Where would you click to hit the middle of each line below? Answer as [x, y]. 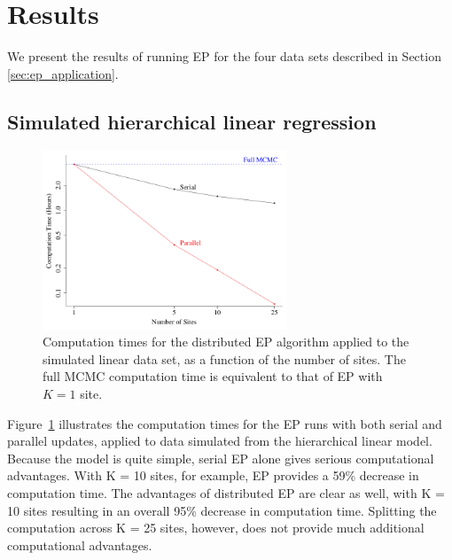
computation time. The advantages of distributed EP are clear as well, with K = [226, 492]
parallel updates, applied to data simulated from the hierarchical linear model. [220, 441]
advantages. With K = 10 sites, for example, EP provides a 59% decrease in [213, 475]
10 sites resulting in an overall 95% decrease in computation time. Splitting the [222, 510]
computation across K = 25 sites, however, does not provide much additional [216, 528]
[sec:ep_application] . [63, 73]
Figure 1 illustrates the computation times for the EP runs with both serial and [225, 423]
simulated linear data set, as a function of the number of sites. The [224, 358]
